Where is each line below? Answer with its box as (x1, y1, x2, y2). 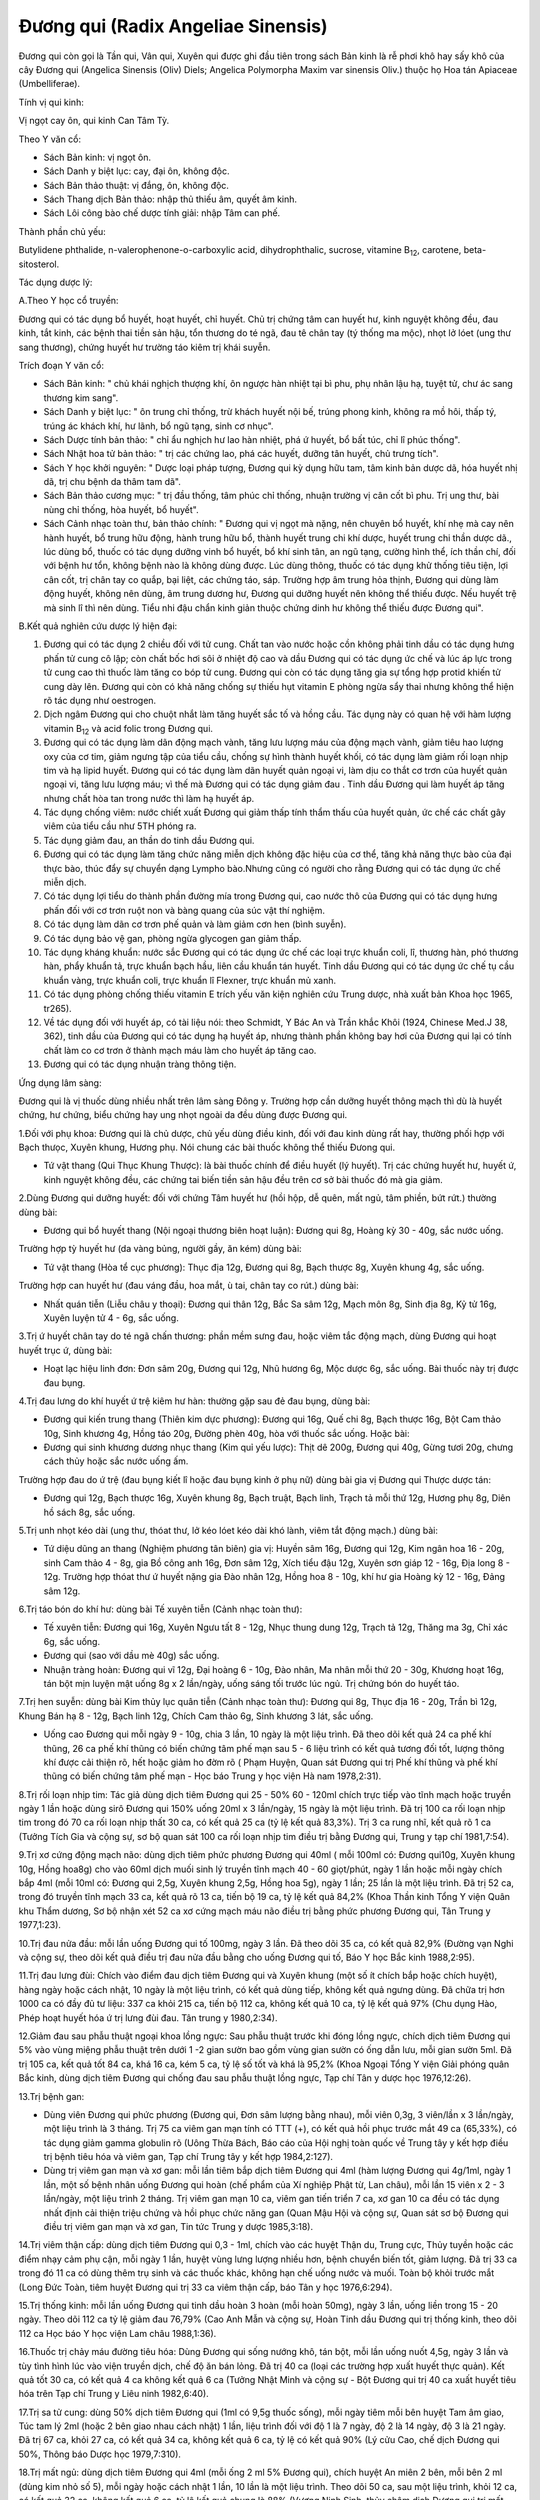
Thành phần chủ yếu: (18, 225, 107, 237)
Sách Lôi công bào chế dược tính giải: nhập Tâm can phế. (43, 207, 281, 219)
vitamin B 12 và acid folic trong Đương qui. (43, 722, 214, 737)
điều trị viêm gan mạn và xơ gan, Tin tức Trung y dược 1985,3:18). (43, 2221, 314, 2233)
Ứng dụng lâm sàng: (18, 1076, 102, 1089)
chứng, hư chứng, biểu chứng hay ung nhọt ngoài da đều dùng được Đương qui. (18, 1109, 348, 1121)
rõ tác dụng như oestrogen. (43, 694, 157, 706)
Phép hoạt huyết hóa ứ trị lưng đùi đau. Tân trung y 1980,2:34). (18, 2011, 278, 2024)
